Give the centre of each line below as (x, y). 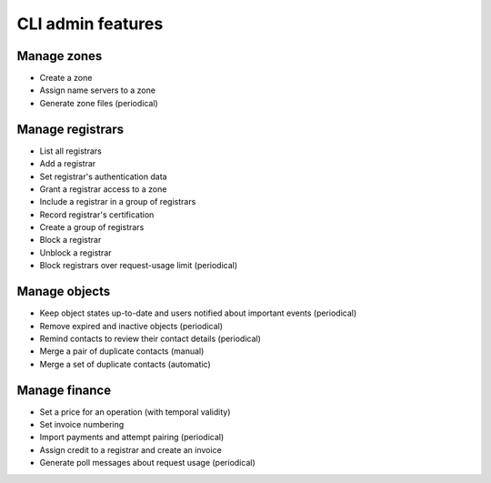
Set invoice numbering (82, 425)
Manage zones (60, 56)
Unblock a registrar (76, 252)
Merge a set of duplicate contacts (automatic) (125, 364)
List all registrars (70, 151)
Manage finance (64, 390)
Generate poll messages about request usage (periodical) (147, 463)
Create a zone (66, 78)
